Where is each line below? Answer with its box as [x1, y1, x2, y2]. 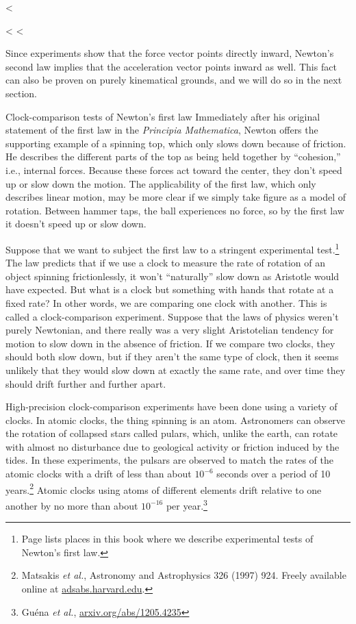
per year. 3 [166, 496, 207, 512]
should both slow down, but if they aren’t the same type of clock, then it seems [5, 349, 339, 364]
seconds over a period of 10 [216, 466, 331, 481]
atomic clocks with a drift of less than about [5, 466, 192, 481]
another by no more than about [5, 498, 138, 512]
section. [5, 86, 37, 100]
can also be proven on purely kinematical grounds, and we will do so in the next [5, 73, 342, 87]
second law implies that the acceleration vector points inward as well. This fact [5, 59, 337, 73]
